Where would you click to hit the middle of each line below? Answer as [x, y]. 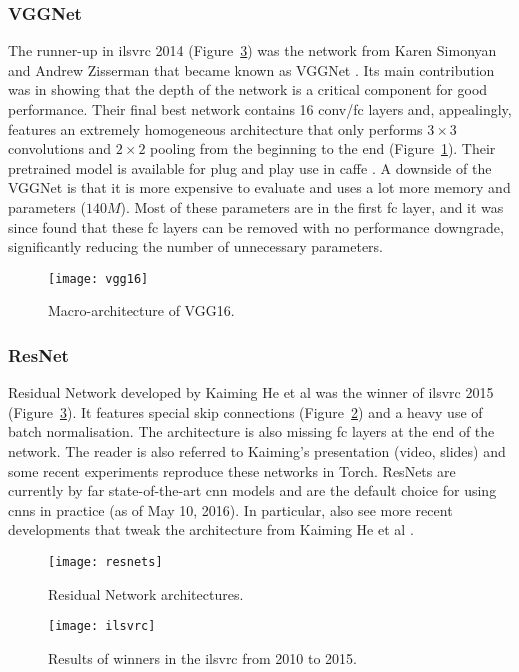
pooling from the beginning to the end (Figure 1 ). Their [323, 148]
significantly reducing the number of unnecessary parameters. [196, 246]
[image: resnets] [105, 561]
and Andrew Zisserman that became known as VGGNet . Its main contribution [251, 69]
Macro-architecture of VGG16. [141, 310]
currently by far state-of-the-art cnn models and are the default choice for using [252, 490]
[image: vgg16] [98, 278]
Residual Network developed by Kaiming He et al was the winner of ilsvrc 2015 [251, 392]
